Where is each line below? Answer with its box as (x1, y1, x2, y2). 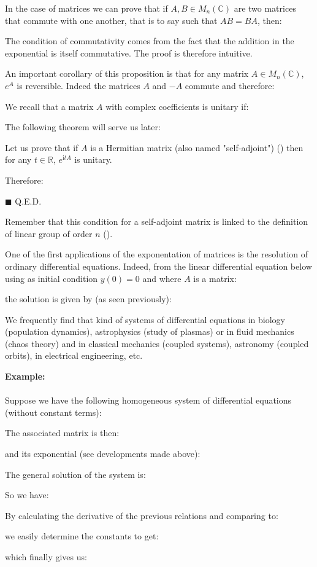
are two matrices (234, 2, 296, 14)
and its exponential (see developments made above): (5, 447, 201, 460)
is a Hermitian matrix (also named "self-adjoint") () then (90, 141, 304, 154)
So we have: (5, 488, 49, 501)
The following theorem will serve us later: (5, 120, 161, 133)
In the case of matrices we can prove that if (5, 2, 168, 14)
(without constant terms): (5, 405, 102, 418)
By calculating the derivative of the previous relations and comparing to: (5, 509, 278, 522)
